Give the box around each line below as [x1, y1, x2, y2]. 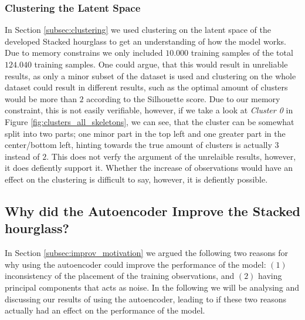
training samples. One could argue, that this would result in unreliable [34, 58, 288, 70]
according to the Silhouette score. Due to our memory [86, 92, 280, 105]
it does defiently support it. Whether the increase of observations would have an [5, 161, 293, 174]
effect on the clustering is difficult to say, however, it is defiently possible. [5, 173, 268, 185]
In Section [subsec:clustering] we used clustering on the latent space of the [5, 23, 271, 36]
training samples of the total [191, 46, 293, 59]
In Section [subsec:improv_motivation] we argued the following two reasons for [5, 247, 289, 259]
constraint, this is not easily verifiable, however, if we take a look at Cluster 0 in [5, 104, 293, 116]
